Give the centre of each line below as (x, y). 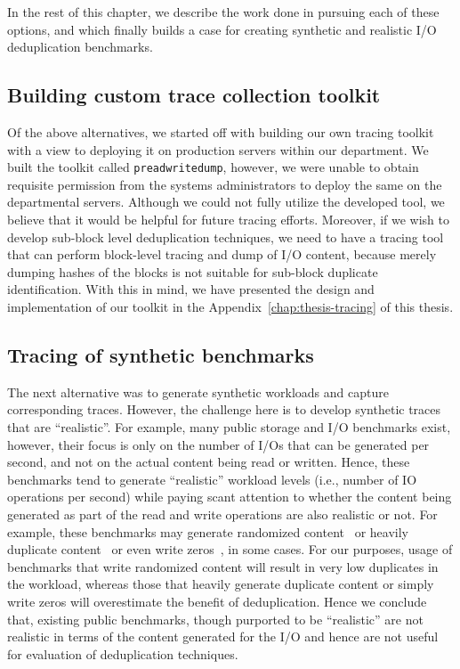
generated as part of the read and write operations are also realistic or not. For (222, 514)
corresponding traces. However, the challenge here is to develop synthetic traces (224, 409)
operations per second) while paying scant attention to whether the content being (230, 497)
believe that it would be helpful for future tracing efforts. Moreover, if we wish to (229, 220)
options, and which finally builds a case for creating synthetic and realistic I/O (222, 29)
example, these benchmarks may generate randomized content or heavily (208, 531)
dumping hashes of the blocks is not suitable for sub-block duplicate (193, 271)
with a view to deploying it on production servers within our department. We (218, 149)
